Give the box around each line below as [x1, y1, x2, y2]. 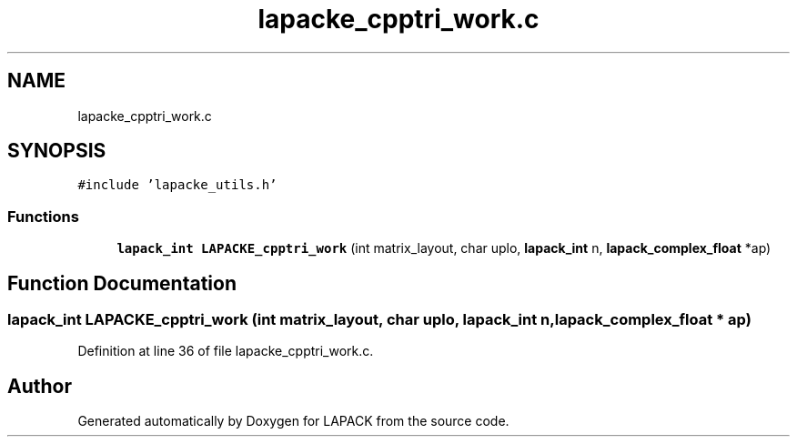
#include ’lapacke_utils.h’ [77, 177, 277, 193]
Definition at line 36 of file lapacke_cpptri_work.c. [77, 343, 374, 359]
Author [7, 374, 72, 398]
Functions [7, 207, 79, 226]
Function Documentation [7, 271, 237, 295]
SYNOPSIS [7, 139, 106, 163]
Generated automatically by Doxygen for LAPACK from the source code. [77, 413, 509, 429]
